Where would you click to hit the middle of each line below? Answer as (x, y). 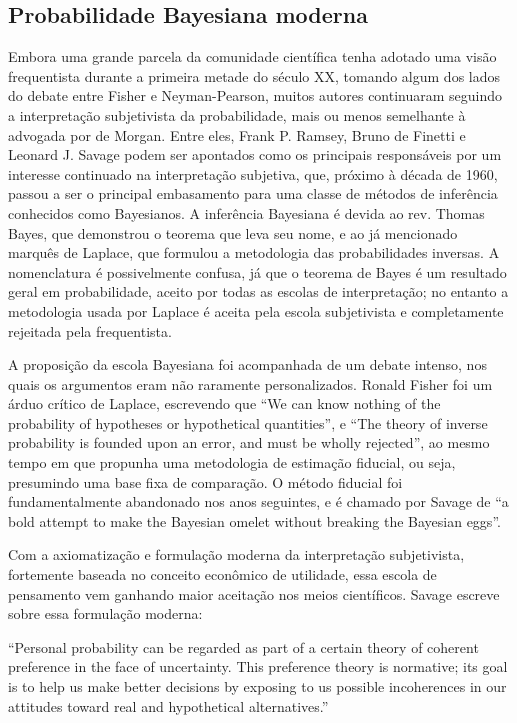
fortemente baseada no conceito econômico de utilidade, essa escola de (222, 574)
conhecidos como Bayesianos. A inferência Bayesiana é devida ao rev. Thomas (246, 212)
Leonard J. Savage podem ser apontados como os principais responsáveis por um (255, 154)
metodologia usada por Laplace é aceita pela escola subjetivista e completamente (256, 310)
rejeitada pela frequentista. (90, 330)
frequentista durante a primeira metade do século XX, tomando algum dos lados (254, 75)
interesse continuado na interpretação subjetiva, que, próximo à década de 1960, (253, 173)
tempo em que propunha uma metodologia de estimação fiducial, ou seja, (232, 462)
